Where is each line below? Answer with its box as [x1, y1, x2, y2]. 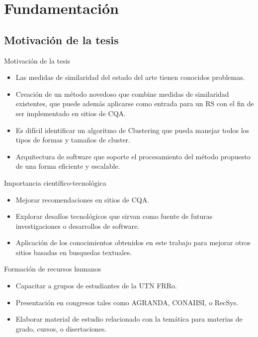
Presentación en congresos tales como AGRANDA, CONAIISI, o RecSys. [15, 297, 239, 307]
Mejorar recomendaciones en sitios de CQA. [15, 194, 150, 204]
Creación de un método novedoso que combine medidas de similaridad [15, 88, 229, 99]
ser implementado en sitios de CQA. [15, 108, 126, 118]
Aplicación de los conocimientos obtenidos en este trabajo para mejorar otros [15, 237, 251, 248]
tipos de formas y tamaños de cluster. [15, 135, 130, 145]
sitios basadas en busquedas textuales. [15, 247, 132, 257]
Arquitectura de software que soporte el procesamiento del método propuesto [15, 151, 251, 161]
